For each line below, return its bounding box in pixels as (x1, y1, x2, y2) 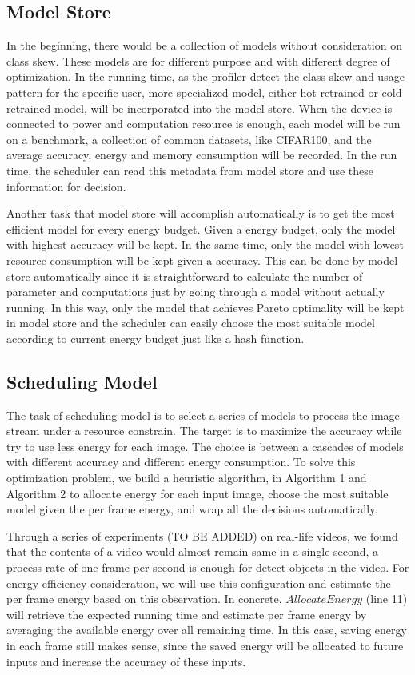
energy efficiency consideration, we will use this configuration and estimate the (6, 574, 391, 591)
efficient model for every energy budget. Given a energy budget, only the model (6, 220, 396, 237)
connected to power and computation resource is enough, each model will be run (6, 115, 401, 132)
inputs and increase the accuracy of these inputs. (6, 653, 246, 669)
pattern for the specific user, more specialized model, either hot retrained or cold (6, 83, 402, 100)
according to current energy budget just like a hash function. (6, 330, 305, 346)
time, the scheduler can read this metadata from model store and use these (6, 162, 373, 178)
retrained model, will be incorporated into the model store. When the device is (6, 99, 393, 116)
